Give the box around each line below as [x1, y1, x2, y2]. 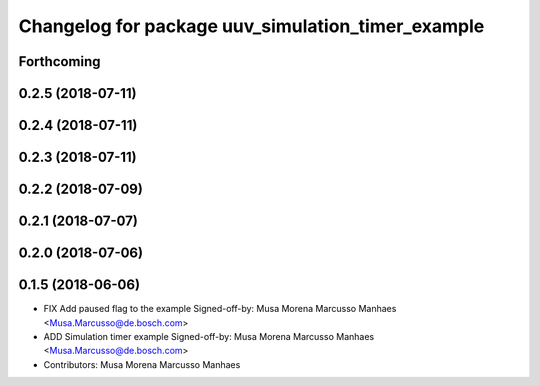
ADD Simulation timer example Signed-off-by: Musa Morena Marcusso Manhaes [43, 330, 375, 342]
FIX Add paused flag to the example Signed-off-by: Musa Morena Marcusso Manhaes [43, 303, 397, 315]
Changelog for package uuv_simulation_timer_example [18, 15, 485, 37]
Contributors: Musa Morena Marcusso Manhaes [43, 358, 241, 370]
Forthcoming [18, 53, 101, 70]
